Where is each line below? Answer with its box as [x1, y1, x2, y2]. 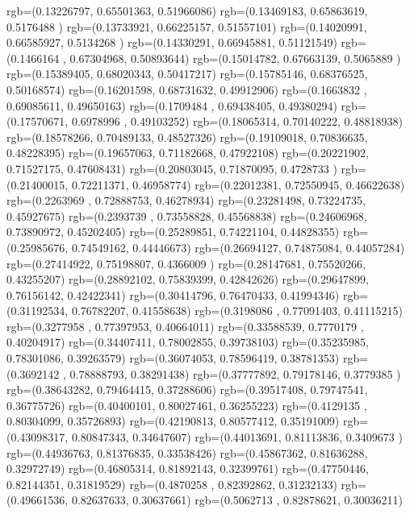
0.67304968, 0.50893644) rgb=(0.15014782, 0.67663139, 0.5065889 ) [69, 49, 401, 66]
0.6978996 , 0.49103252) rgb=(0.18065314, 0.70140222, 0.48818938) [71, 113, 403, 130]
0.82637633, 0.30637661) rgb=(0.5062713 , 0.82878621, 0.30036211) [71, 491, 403, 508]
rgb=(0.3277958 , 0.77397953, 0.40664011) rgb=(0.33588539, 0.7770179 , [6, 317, 364, 334]
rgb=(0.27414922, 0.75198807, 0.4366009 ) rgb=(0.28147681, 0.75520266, [6, 255, 366, 272]
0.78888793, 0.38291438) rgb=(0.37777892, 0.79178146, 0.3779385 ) [69, 365, 401, 382]
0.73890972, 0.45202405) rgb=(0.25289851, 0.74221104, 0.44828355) [6, 223, 340, 240]
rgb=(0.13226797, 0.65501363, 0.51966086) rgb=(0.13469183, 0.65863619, [6, 2, 368, 19]
